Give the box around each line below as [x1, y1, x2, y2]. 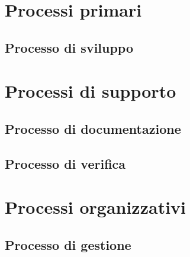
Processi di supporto [5, 79, 176, 103]
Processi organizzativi [5, 195, 186, 219]
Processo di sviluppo [5, 38, 134, 56]
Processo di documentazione [5, 119, 181, 137]
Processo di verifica [5, 154, 126, 172]
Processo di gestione [5, 235, 131, 253]
